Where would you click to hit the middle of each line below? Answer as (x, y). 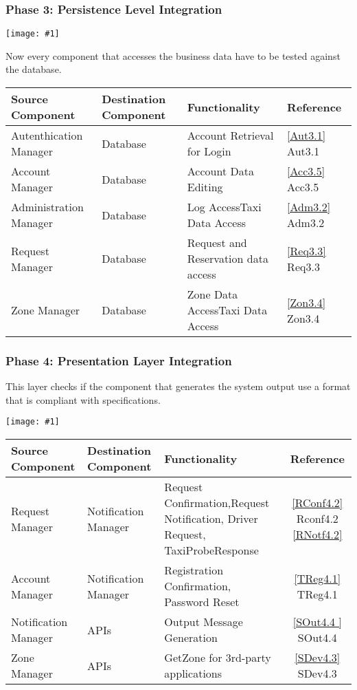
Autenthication (47, 136)
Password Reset (202, 602)
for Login (209, 151)
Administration (47, 207)
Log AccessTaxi (224, 207)
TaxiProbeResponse (211, 550)
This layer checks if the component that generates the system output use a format (178, 386)
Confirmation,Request (217, 503)
